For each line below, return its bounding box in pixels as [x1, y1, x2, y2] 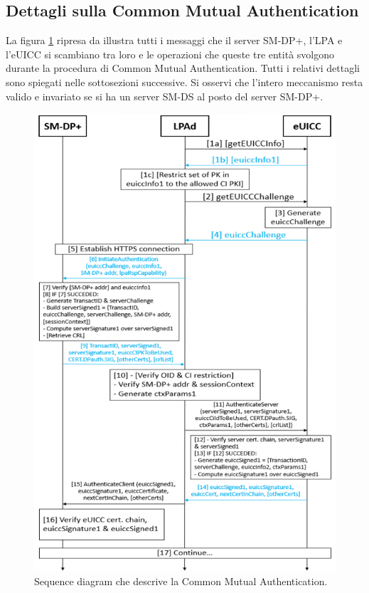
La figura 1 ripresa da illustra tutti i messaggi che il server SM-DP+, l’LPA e [6, 33, 343, 48]
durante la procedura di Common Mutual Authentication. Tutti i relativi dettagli [6, 61, 360, 75]
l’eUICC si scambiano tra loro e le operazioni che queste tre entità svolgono [6, 46, 335, 61]
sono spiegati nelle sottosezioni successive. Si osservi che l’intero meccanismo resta [6, 74, 363, 89]
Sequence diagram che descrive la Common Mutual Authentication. [34, 573, 328, 588]
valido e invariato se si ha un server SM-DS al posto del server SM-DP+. [6, 88, 323, 103]
